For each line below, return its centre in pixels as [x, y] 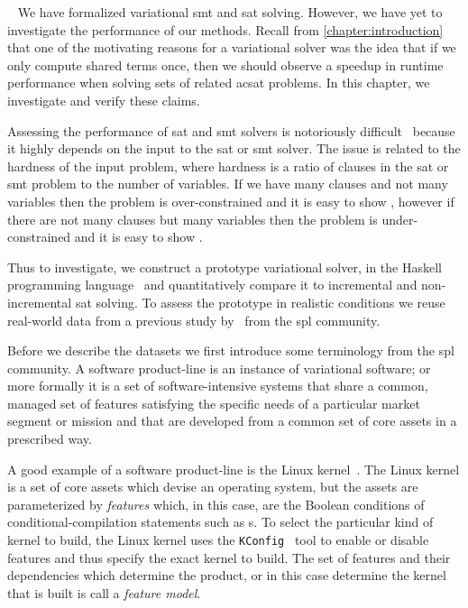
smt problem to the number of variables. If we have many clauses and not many [228, 184]
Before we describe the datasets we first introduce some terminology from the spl [231, 350]
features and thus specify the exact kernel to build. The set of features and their [229, 557]
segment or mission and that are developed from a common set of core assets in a [232, 421]
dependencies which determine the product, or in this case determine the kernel [227, 575]
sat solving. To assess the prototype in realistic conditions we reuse [260, 302]
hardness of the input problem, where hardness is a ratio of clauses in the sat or [228, 166]
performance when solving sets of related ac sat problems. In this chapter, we [219, 83]
